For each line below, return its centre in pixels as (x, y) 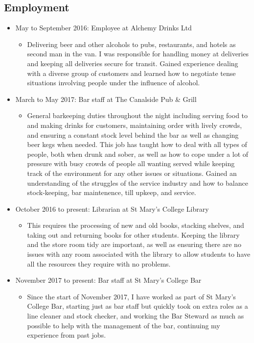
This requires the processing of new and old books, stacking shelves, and (136, 225)
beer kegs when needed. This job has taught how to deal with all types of (137, 144)
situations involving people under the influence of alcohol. (114, 83)
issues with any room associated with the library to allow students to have (139, 254)
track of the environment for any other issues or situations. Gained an (132, 173)
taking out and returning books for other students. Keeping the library (133, 234)
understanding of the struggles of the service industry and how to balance (138, 183)
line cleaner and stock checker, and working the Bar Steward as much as (136, 316)
